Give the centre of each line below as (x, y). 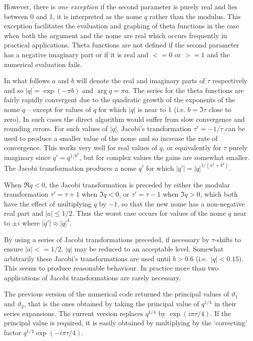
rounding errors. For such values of (56, 128)
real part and (24, 213)
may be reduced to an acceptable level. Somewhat (149, 249)
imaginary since (27, 157)
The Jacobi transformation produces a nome (70, 168)
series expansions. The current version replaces (74, 313)
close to (220, 109)
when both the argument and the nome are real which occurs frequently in (116, 35)
